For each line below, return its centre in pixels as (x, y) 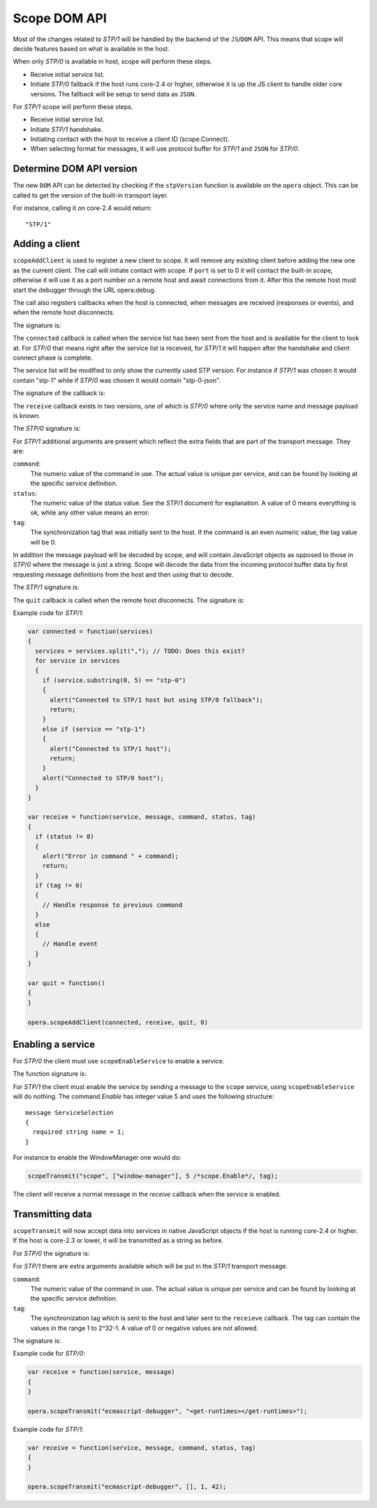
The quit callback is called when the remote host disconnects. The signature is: (129, 600)
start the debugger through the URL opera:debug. (84, 290)
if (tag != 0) (59, 886)
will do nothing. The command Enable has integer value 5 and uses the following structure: (143, 1097)
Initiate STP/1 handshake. (67, 129)
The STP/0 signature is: (47, 429)
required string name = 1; (79, 1132)
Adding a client (46, 244)
